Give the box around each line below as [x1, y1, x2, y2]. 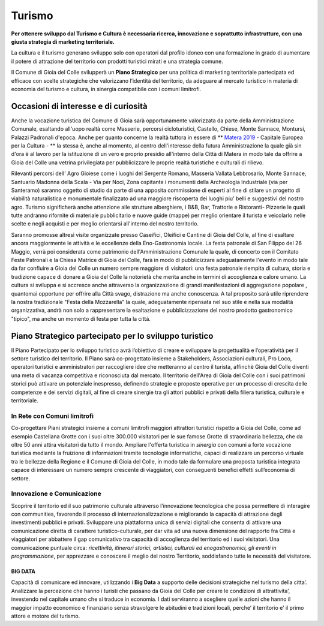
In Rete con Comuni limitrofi [11, 411, 94, 420]
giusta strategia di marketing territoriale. [11, 38, 115, 45]
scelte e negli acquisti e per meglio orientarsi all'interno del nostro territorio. [11, 220, 199, 227]
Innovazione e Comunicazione [11, 489, 102, 498]
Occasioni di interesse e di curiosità [11, 101, 148, 111]
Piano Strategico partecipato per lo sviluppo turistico [11, 330, 214, 341]
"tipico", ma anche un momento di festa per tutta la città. [11, 315, 151, 322]
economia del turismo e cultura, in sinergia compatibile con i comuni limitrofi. [11, 85, 202, 92]
